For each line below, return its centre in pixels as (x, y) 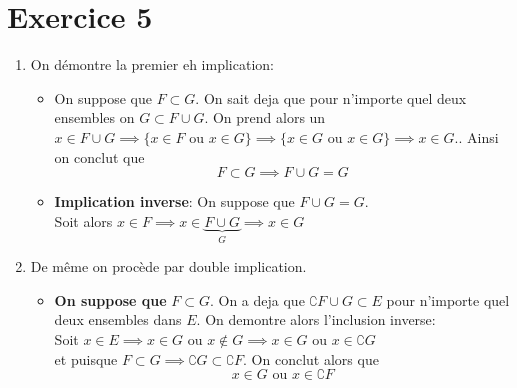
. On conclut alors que (311, 358)
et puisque (86, 358)
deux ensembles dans (118, 319)
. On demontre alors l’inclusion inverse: (316, 319)
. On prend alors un (265, 117)
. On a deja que (257, 299)
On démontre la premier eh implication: (152, 64)
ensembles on (94, 117)
